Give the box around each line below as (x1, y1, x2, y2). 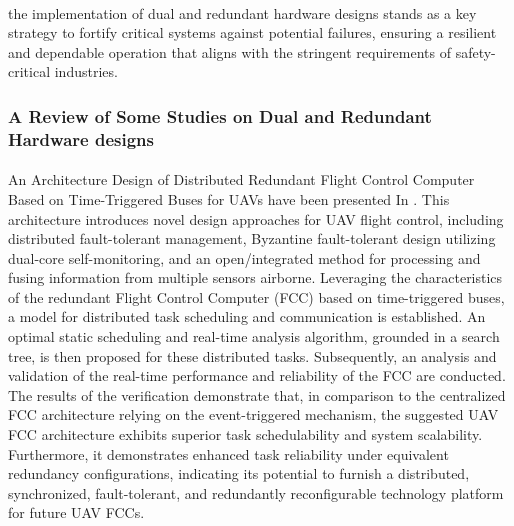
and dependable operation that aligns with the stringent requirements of (8, 41, 451, 62)
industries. (54, 61, 118, 82)
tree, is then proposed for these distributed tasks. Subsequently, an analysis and (8, 345, 497, 366)
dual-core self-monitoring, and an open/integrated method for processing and (8, 247, 481, 268)
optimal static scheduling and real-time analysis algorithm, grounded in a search (8, 326, 500, 347)
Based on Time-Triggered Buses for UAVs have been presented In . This (8, 188, 450, 209)
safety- (455, 41, 496, 62)
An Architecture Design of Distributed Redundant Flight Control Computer (8, 169, 475, 190)
